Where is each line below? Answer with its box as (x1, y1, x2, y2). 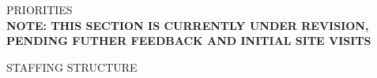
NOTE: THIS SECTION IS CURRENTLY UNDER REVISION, (6, 17, 369, 33)
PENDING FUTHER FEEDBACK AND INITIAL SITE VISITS (6, 32, 371, 49)
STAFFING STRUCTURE (6, 58, 138, 75)
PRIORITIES (6, 2, 73, 17)
